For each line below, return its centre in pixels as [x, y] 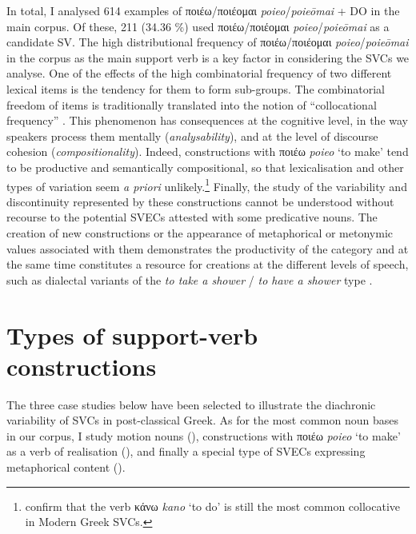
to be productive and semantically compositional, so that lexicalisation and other [205, 167]
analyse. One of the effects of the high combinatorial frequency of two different [199, 73]
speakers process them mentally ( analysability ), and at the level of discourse [192, 135]
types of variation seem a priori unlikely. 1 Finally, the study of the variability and [207, 185]
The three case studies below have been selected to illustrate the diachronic [191, 404]
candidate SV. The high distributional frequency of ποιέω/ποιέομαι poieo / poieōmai [208, 42]
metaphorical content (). [66, 467]
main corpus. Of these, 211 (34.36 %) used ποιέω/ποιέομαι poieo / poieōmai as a [198, 26]
